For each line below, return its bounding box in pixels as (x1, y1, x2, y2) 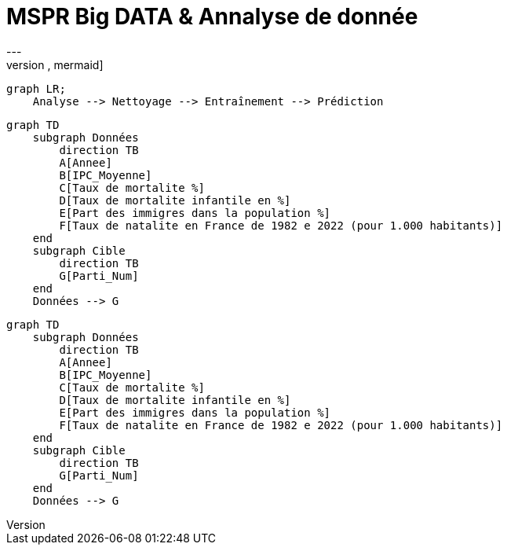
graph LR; (6, 82, 66, 95)
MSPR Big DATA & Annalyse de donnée (6, 3, 418, 30)
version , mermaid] (6, 57, 104, 72)
